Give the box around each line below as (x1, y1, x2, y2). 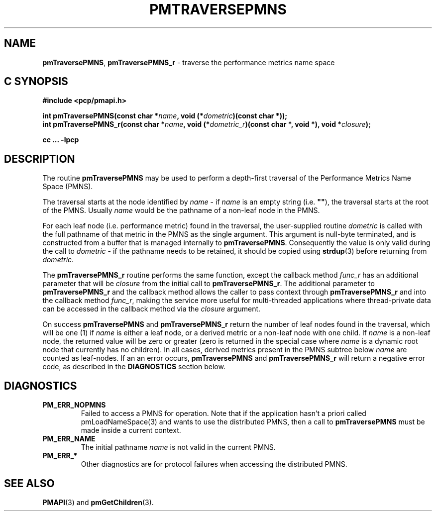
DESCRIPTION (4, 152, 75, 165)
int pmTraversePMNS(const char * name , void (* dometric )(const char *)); (42, 111, 288, 120)
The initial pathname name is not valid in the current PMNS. (81, 443, 276, 452)
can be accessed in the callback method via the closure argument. (42, 305, 261, 313)
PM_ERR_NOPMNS (42, 401, 106, 410)
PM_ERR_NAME (42, 434, 96, 443)
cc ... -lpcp (42, 135, 79, 144)
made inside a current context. (81, 426, 181, 435)
